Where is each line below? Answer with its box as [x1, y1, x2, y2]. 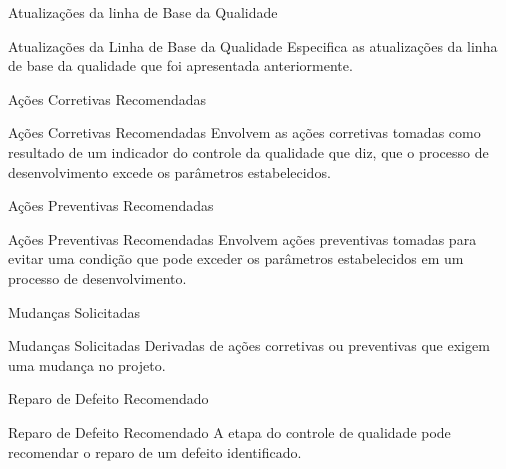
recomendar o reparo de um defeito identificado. [8, 441, 302, 462]
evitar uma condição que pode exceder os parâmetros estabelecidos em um [8, 248, 464, 269]
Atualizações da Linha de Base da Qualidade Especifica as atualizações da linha [8, 35, 498, 56]
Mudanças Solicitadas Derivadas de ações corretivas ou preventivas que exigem [8, 335, 490, 356]
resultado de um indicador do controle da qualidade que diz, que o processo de [8, 141, 489, 162]
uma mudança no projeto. [8, 354, 166, 375]
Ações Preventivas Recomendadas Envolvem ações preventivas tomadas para [8, 228, 477, 249]
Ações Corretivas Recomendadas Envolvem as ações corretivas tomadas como [8, 122, 481, 143]
